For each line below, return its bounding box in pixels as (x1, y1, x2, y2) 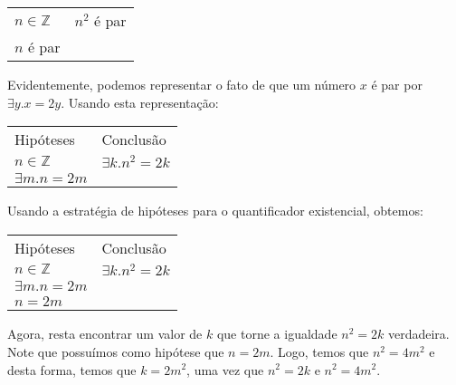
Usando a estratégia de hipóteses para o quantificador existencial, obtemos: (7, 200, 423, 219)
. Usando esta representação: (61, 92, 219, 111)
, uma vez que (186, 360, 264, 379)
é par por (371, 75, 423, 93)
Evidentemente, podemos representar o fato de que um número (7, 75, 356, 93)
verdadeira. (387, 324, 450, 343)
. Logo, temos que (270, 342, 369, 361)
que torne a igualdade (216, 324, 337, 343)
